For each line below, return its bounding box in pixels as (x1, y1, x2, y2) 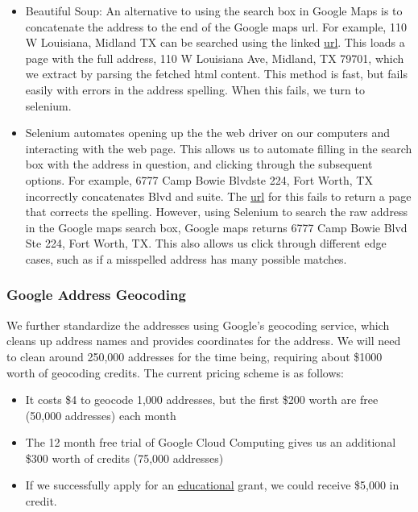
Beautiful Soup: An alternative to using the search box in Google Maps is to (25, 2, 403, 19)
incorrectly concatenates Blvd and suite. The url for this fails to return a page (25, 187, 412, 204)
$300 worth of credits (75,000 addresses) (25, 449, 224, 466)
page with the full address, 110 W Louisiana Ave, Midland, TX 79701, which (25, 49, 404, 66)
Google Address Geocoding (6, 285, 186, 305)
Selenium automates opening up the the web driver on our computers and (25, 124, 391, 141)
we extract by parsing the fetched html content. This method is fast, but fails (25, 65, 408, 82)
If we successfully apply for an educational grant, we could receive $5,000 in (25, 477, 399, 493)
